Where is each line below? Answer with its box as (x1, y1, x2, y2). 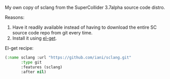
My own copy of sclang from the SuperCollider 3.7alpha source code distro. (5, 5, 165, 10)
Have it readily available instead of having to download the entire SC (12, 24, 157, 30)
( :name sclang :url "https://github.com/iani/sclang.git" (5, 55, 131, 60)
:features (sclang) (21, 64, 63, 70)
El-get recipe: (5, 45, 34, 51)
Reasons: (5, 14, 25, 20)
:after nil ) (21, 69, 47, 74)
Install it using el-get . (12, 35, 57, 41)
